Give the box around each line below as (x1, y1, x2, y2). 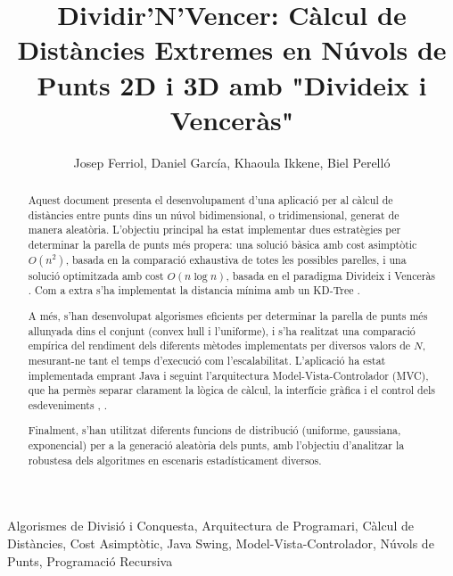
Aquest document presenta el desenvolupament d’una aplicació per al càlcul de (28, 193, 393, 208)
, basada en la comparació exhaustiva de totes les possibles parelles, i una (65, 251, 407, 267)
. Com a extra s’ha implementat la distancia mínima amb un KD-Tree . (28, 283, 360, 298)
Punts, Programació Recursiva (7, 551, 173, 570)
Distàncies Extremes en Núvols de (17, 31, 447, 68)
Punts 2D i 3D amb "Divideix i (37, 66, 427, 103)
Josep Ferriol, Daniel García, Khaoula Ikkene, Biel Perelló (73, 152, 391, 171)
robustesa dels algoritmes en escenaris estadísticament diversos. (28, 452, 322, 467)
